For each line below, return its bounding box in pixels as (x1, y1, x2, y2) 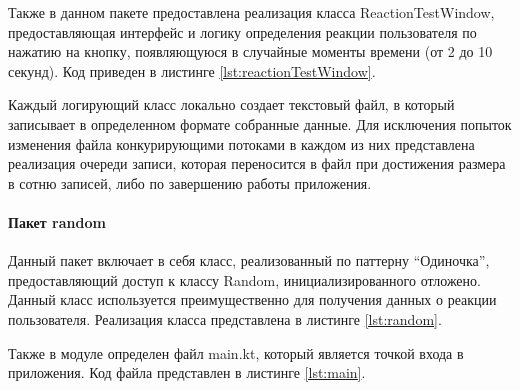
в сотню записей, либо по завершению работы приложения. (8, 172, 372, 193)
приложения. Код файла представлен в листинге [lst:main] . (8, 362, 366, 383)
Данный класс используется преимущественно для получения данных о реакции (8, 289, 497, 310)
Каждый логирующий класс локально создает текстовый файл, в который (8, 94, 455, 115)
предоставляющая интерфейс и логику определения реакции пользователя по (8, 21, 477, 42)
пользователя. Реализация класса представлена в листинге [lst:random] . (8, 308, 442, 329)
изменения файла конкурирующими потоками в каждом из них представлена (8, 133, 475, 154)
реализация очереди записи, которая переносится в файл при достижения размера (8, 153, 506, 174)
